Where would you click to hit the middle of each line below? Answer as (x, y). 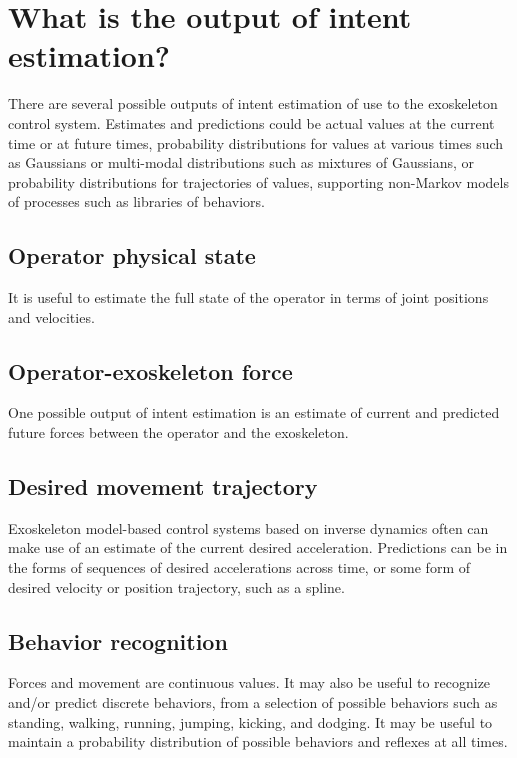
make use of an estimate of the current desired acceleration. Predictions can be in (258, 547)
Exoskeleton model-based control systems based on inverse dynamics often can (248, 527)
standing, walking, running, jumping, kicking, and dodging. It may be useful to (250, 721)
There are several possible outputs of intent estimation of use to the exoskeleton (253, 103)
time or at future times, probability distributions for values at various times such (256, 142)
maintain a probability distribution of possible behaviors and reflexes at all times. (258, 741)
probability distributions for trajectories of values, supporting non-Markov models (258, 181)
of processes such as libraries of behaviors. (136, 201)
